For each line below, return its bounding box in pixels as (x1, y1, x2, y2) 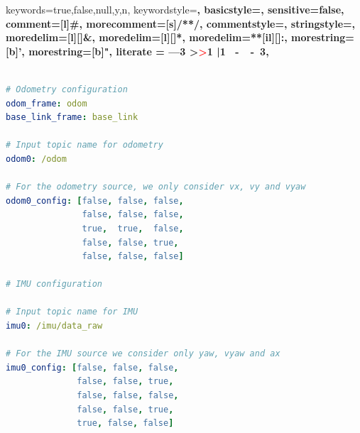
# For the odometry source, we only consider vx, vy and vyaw (6, 182, 306, 192)
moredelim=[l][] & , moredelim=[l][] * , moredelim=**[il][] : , (6, 30, 288, 45)
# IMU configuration (6, 279, 103, 290)
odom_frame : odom (6, 98, 87, 109)
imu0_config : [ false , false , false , (6, 362, 179, 373)
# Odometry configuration (6, 84, 128, 94)
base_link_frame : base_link (6, 112, 138, 123)
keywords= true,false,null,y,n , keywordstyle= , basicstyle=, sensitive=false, (6, 2, 344, 16)
